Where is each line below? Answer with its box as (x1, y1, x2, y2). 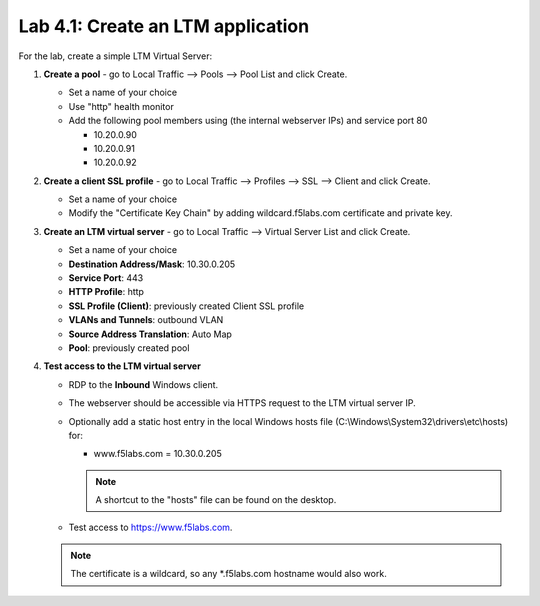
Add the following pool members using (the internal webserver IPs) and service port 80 (68, 115, 428, 127)
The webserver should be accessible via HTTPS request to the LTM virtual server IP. (68, 397, 417, 409)
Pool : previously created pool (68, 341, 190, 354)
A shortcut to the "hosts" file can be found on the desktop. (95, 494, 337, 506)
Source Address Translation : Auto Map (68, 328, 232, 340)
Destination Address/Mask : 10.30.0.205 (68, 258, 236, 270)
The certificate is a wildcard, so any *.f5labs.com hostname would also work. (70, 568, 387, 580)
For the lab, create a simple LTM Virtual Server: (18, 50, 213, 62)
